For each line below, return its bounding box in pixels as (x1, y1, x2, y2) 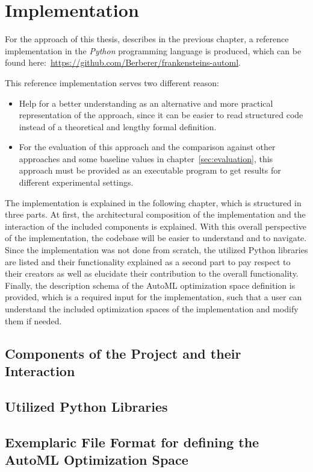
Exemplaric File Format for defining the (5, 432, 259, 451)
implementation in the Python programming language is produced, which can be (5, 44, 302, 57)
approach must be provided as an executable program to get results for (19, 164, 281, 177)
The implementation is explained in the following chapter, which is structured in (5, 196, 302, 209)
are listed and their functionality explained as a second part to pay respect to (5, 255, 291, 268)
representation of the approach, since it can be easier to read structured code (19, 109, 303, 121)
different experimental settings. (19, 176, 134, 189)
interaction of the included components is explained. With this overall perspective (5, 219, 306, 232)
